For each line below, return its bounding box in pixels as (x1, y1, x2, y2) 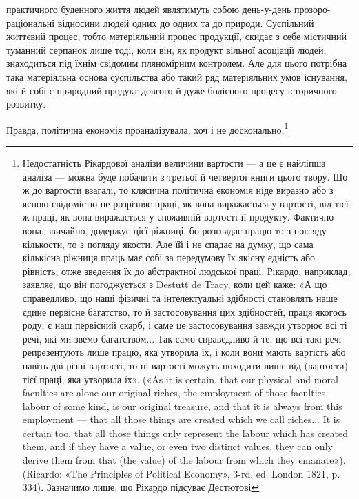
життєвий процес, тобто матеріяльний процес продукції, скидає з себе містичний (6, 29, 347, 43)
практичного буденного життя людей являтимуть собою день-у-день (6, 2, 291, 16)
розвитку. (6, 96, 46, 111)
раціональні (6, 15, 55, 30)
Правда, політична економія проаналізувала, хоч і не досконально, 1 (6, 120, 289, 136)
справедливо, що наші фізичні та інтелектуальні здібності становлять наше (22, 290, 338, 305)
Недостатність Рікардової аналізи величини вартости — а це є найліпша (22, 156, 326, 170)
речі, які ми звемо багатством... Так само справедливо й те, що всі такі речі (22, 331, 342, 345)
